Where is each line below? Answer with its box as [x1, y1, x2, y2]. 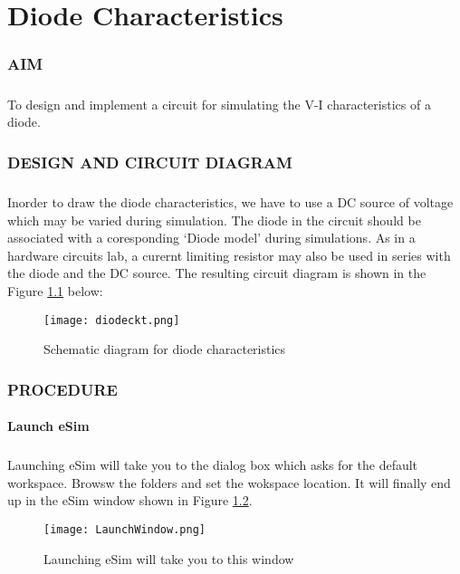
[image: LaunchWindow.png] [43, 523, 206, 536]
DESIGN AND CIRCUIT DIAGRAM [7, 150, 292, 173]
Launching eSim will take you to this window [43, 549, 294, 568]
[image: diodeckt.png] [43, 313, 180, 327]
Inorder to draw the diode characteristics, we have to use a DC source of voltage [7, 193, 454, 211]
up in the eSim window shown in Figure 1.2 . [7, 491, 253, 510]
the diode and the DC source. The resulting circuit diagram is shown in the [7, 263, 426, 282]
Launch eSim [7, 416, 90, 435]
